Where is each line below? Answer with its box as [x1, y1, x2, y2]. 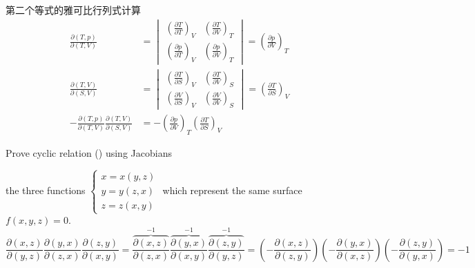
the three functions [6, 183, 86, 198]
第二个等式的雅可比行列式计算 [6, 3, 141, 17]
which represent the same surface [162, 183, 302, 198]
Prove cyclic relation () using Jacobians [6, 146, 172, 160]
